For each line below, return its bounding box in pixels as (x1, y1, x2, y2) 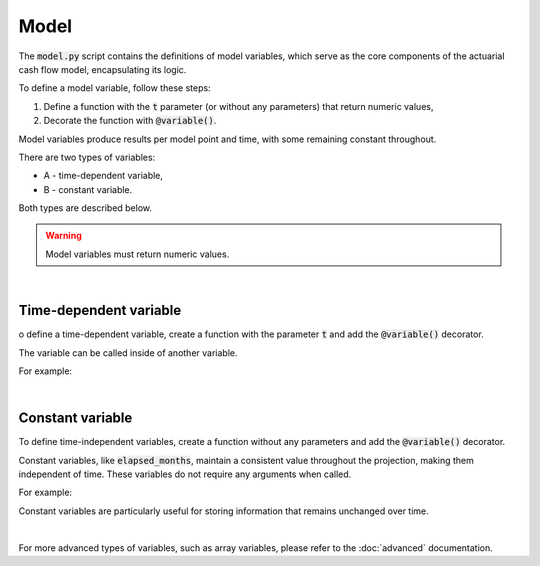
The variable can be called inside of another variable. (18, 346, 238, 359)
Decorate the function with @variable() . (43, 115, 217, 127)
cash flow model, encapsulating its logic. (18, 63, 187, 75)
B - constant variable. (43, 183, 133, 195)
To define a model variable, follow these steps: (18, 82, 211, 94)
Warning (45, 230, 82, 242)
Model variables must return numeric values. (45, 248, 230, 260)
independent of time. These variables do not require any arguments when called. (18, 468, 352, 480)
